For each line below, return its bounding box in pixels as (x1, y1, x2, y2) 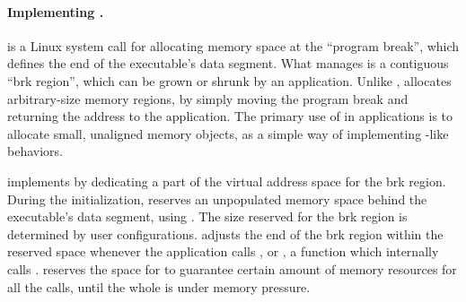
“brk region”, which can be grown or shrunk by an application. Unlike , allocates (7, 71, 452, 90)
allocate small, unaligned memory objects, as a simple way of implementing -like (7, 124, 449, 142)
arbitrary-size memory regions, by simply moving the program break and (7, 89, 409, 108)
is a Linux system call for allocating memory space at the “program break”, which (7, 36, 460, 55)
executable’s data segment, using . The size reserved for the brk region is (7, 207, 408, 226)
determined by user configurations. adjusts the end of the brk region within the (7, 224, 444, 243)
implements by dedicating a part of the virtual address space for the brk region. (7, 171, 446, 190)
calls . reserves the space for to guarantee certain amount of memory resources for (7, 259, 457, 278)
